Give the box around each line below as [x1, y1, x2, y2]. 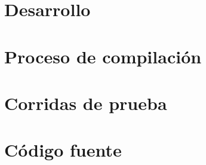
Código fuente [4, 137, 122, 162]
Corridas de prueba [4, 90, 167, 115]
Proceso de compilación [4, 44, 202, 68]
